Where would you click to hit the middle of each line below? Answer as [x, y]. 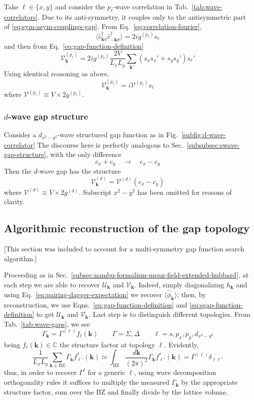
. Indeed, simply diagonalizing [179, 284]
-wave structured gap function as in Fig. [118, 135]
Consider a [20, 135]
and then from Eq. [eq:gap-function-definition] [74, 46]
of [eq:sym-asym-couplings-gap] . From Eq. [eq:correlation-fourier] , [103, 26]
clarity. [14, 201]
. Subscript [95, 192]
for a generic [106, 372]
